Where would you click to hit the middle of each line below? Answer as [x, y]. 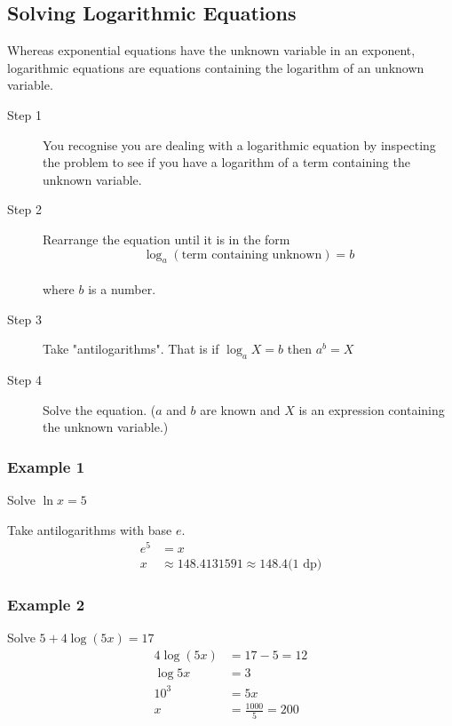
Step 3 [24, 319]
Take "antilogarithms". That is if [131, 349]
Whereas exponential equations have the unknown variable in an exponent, [211, 50]
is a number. [122, 288]
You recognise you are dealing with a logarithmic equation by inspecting [239, 144]
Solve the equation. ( [99, 409]
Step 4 [24, 379]
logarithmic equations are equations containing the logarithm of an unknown [216, 67]
